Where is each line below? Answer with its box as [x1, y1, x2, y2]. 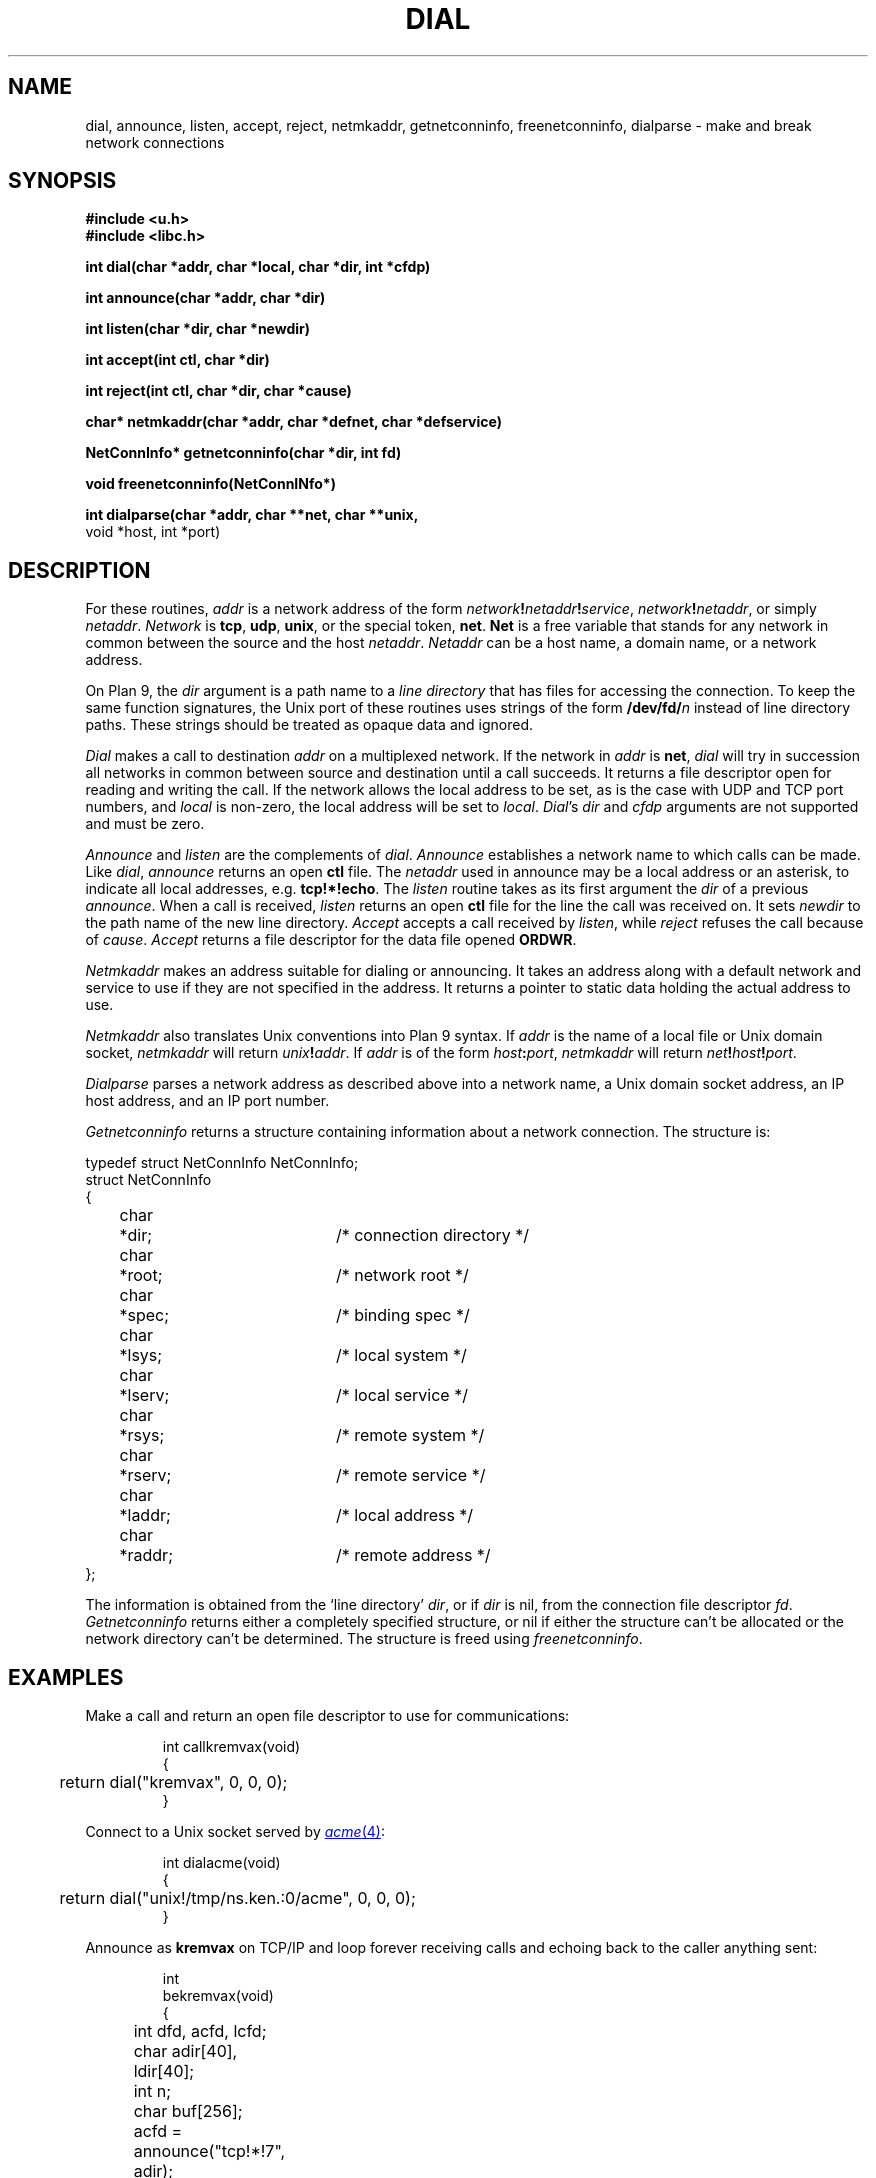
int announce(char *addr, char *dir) [85, 289, 326, 307]
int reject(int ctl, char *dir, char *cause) [85, 382, 352, 400]
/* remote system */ [335, 1425, 485, 1446]
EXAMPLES [8, 1664, 124, 1690]
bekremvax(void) [162, 1987, 274, 2005]
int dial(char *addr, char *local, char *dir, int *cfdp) [85, 258, 431, 276]
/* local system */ [335, 1345, 467, 1366]
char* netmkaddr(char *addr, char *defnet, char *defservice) [85, 413, 502, 431]
